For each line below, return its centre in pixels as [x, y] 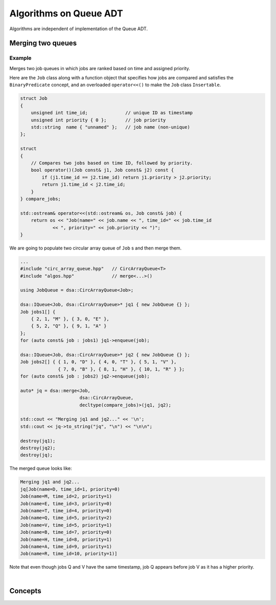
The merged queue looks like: [41, 468]
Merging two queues [43, 43]
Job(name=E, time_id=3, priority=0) [66, 504]
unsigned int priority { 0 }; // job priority [98, 120]
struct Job [34, 98]
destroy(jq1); [38, 441]
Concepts [25, 591]
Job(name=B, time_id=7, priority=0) [66, 532]
